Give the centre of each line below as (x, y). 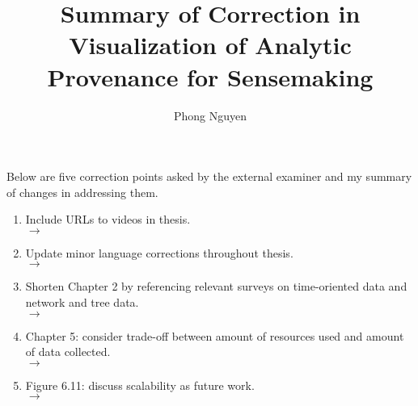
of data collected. (68, 352)
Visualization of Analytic (210, 45)
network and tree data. (82, 302)
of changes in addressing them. (82, 192)
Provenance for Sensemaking (210, 76)
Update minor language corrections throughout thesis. (159, 252)
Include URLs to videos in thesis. (108, 219)
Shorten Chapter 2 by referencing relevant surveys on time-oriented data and (216, 286)
